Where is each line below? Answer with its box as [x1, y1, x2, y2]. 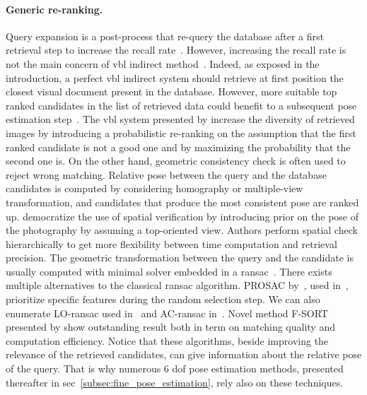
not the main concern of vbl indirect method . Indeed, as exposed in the [6, 56, 320, 71]
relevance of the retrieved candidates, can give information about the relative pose [6, 347, 362, 362]
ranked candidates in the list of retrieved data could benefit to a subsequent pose [6, 98, 357, 112]
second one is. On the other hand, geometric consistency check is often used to [6, 153, 346, 168]
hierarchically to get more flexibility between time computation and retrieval [6, 236, 337, 251]
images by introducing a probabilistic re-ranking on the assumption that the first [6, 125, 356, 140]
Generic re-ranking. [6, 1, 103, 16]
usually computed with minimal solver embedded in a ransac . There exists [6, 264, 332, 278]
